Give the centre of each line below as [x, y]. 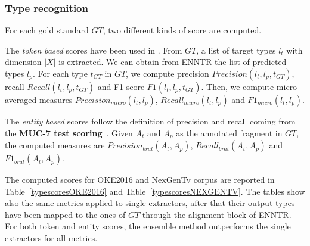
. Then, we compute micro [249, 86]
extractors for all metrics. [51, 238]
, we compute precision [168, 73]
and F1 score [121, 86]
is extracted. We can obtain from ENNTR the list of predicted [173, 62]
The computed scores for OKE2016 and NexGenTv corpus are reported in [140, 180]
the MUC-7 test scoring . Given [69, 133]
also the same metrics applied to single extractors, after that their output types [150, 203]
